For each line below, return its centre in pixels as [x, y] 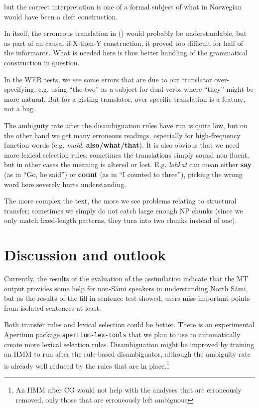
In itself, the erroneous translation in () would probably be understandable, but [126, 33]
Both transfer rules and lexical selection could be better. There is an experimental [129, 324]
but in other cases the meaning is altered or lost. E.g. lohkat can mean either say [128, 164]
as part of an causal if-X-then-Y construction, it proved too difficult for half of [124, 43]
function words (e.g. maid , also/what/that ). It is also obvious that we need [122, 145]
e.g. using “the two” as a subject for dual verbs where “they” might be [146, 89]
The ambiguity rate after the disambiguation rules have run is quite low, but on [126, 125]
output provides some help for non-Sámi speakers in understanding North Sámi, [126, 288]
